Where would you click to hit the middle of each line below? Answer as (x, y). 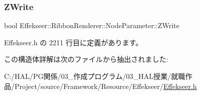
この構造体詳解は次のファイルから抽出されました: (86, 59)
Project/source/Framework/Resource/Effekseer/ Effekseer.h (106, 86)
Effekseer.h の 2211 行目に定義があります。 (74, 42)
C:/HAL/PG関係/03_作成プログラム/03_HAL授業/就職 (95, 76)
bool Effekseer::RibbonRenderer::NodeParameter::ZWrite (92, 25)
